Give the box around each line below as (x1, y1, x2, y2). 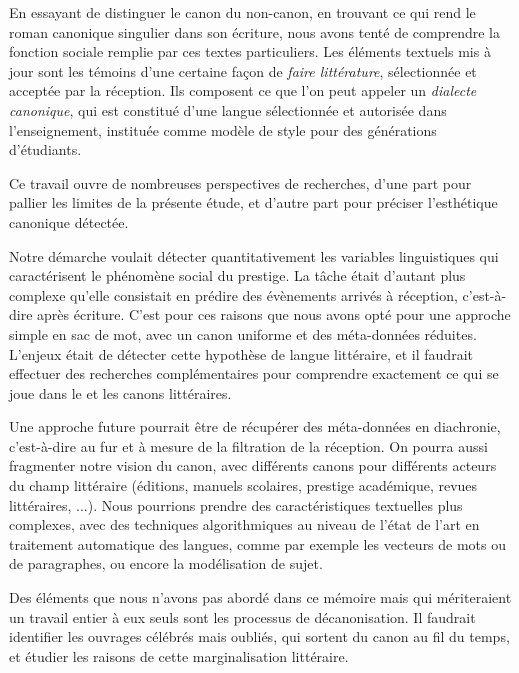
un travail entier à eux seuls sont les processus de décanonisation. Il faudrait (9, 606, 476, 627)
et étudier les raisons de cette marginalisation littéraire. (9, 645, 349, 666)
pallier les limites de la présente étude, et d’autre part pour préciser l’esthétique (9, 192, 498, 213)
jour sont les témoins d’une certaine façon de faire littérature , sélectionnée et (9, 60, 477, 81)
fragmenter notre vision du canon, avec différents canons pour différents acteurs (9, 455, 497, 476)
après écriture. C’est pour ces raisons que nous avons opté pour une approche (37, 304, 511, 325)
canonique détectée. (9, 211, 129, 232)
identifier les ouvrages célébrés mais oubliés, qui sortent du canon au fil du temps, (9, 626, 510, 647)
